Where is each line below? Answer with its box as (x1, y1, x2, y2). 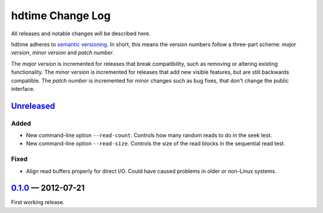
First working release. (11, 199, 65, 206)
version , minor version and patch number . (11, 49, 115, 56)
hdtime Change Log (11, 9, 111, 22)
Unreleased (11, 101, 56, 111)
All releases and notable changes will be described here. (11, 30, 151, 37)
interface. (11, 85, 35, 92)
